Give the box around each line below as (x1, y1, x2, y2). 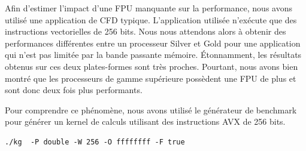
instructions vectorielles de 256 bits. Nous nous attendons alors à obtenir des (5, 25, 286, 38)
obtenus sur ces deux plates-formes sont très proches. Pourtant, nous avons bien (5, 60, 298, 72)
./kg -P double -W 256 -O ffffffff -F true (5, 137, 185, 146)
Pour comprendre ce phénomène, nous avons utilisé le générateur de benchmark (5, 103, 297, 116)
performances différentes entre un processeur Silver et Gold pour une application (5, 36, 301, 49)
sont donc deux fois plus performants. (5, 84, 143, 96)
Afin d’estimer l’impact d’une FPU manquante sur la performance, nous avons (5, 2, 292, 14)
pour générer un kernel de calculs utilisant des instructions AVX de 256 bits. (5, 115, 286, 128)
